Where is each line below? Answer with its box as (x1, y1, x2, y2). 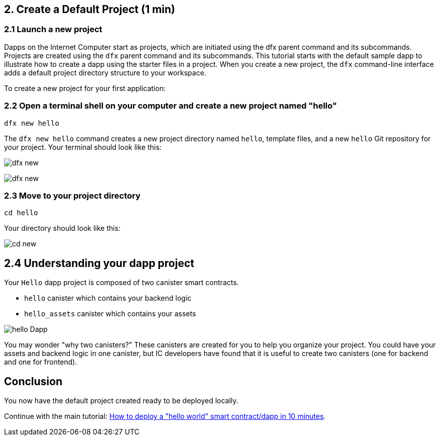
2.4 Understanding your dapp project (4, 256, 195, 270)
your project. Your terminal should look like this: (4, 142, 162, 151)
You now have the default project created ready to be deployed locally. (4, 396, 238, 405)
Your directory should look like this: (4, 224, 121, 233)
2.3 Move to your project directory (4, 190, 141, 201)
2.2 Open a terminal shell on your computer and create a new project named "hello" (4, 101, 337, 111)
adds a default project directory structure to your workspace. (4, 68, 207, 77)
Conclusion (4, 375, 63, 388)
